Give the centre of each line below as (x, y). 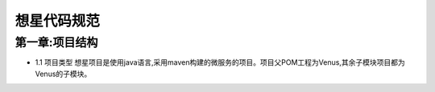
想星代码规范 (58, 21)
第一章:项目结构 (56, 42)
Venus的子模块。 (63, 74)
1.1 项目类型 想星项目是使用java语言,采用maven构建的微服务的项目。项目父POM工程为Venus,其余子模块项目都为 (220, 62)
